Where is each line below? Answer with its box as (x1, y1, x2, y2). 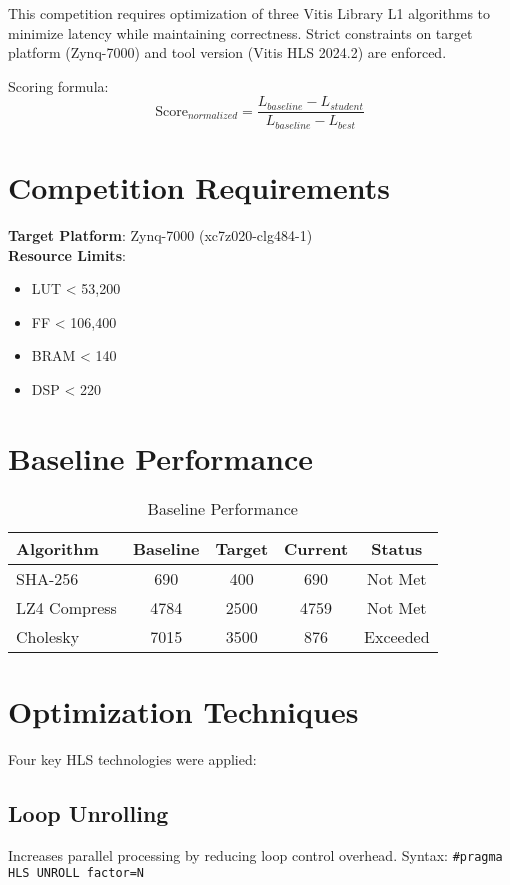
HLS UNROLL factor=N (8, 866, 145, 881)
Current (284, 536, 349, 560)
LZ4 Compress (16, 595, 117, 619)
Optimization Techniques (8, 690, 359, 731)
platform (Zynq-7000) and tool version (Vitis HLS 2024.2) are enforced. (8, 42, 447, 63)
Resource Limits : (8, 244, 126, 265)
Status (371, 536, 423, 560)
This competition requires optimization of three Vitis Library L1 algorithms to (8, 3, 491, 23)
